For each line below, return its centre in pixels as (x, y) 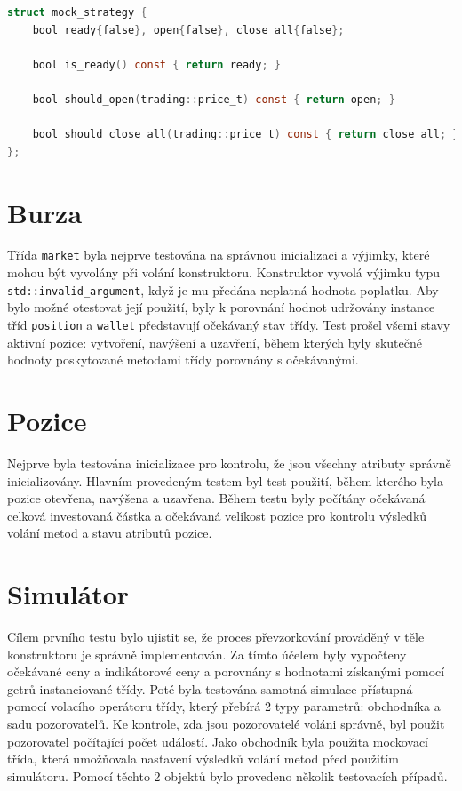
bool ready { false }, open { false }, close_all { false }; (188, 30)
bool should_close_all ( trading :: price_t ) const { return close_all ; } (246, 135)
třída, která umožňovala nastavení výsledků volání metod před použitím (203, 759)
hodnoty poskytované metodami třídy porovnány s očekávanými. (183, 360)
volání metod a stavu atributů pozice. (110, 533)
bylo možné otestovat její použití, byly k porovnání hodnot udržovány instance (221, 307)
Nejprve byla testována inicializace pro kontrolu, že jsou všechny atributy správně (229, 463)
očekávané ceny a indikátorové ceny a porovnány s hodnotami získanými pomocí (226, 671)
